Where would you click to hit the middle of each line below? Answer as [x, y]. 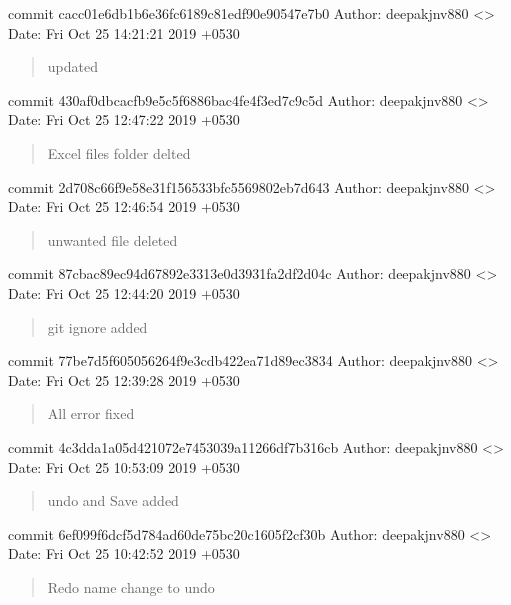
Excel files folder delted [119, 152]
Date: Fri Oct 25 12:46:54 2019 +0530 [124, 206]
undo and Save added [113, 500]
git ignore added [97, 326]
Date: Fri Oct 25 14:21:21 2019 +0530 [124, 32]
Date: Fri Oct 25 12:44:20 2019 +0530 [124, 292]
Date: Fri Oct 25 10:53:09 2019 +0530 [124, 466]
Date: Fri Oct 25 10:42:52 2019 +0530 [124, 553]
